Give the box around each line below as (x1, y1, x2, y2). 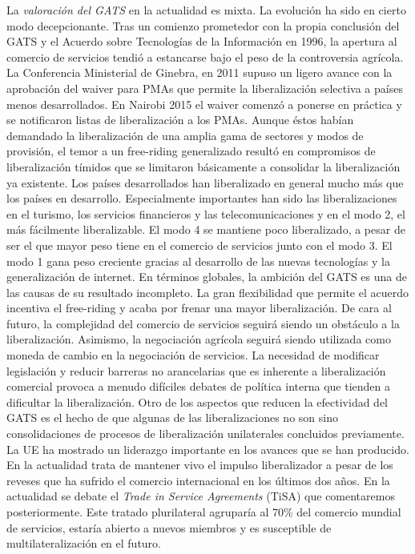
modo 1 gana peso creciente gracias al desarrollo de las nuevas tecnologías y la (6, 252, 390, 269)
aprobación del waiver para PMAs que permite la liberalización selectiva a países (6, 79, 403, 96)
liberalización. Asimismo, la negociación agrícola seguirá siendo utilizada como (6, 331, 391, 347)
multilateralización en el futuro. (6, 535, 161, 552)
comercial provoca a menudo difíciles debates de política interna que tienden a (6, 378, 390, 395)
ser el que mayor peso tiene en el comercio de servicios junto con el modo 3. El (6, 236, 393, 253)
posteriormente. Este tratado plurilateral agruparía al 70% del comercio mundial (6, 504, 401, 520)
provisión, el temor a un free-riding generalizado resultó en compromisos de (6, 143, 376, 159)
